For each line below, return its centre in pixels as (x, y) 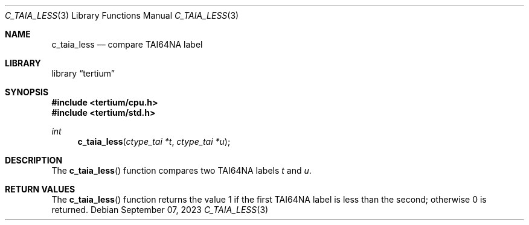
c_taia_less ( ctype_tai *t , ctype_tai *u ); (154, 141)
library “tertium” (83, 73)
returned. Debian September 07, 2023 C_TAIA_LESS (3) (160, 210)
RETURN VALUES (40, 189)
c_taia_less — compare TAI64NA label (127, 44)
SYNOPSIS (27, 92)
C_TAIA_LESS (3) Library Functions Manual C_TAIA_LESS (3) (122, 15)
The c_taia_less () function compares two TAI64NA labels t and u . (181, 170)
